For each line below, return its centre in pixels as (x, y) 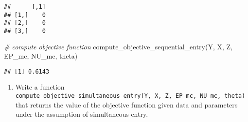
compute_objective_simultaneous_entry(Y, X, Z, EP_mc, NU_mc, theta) (130, 96)
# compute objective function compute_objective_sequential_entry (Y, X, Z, (118, 46)
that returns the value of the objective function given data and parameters (126, 104)
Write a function (40, 87)
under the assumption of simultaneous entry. (82, 114)
